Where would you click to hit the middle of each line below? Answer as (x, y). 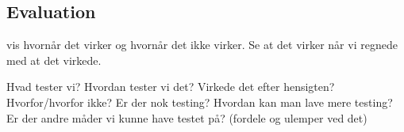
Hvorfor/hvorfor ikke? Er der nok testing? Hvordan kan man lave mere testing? (200, 102)
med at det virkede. (54, 60)
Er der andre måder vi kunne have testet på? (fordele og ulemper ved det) (187, 117)
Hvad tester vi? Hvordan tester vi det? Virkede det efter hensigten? (171, 87)
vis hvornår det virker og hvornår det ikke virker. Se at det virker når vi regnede (202, 45)
